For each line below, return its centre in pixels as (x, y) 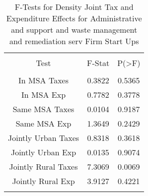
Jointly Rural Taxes (43, 166)
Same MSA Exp (43, 123)
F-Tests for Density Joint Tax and (74, 7)
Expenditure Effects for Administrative (74, 18)
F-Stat (98, 63)
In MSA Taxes (44, 80)
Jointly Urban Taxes (44, 138)
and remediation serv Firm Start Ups (74, 41)
